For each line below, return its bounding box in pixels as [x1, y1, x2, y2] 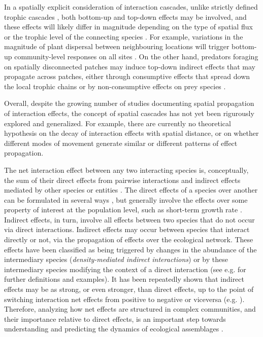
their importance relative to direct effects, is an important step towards [4, 313, 226, 324]
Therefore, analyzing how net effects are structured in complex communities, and [4, 304, 256, 314]
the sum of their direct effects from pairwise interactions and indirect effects [4, 174, 241, 185]
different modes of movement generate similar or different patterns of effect [4, 137, 238, 148]
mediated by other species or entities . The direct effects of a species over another [4, 184, 258, 195]
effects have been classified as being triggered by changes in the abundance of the [4, 244, 257, 254]
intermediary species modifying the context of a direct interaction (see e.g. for [4, 264, 246, 274]
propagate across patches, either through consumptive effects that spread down [4, 71, 250, 82]
